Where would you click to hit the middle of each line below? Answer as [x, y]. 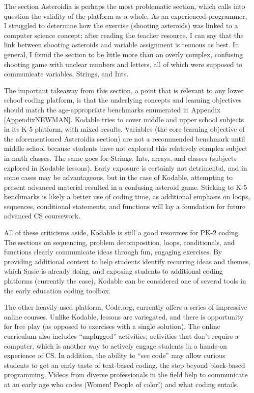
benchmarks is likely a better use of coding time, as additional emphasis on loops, [127, 196]
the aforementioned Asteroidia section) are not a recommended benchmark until [125, 138]
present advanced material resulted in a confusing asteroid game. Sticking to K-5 [126, 187]
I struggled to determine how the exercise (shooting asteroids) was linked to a [121, 25]
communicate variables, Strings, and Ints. [66, 74]
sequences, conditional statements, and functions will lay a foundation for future [125, 206]
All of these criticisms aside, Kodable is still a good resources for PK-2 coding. [122, 232]
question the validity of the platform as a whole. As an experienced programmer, [126, 16]
